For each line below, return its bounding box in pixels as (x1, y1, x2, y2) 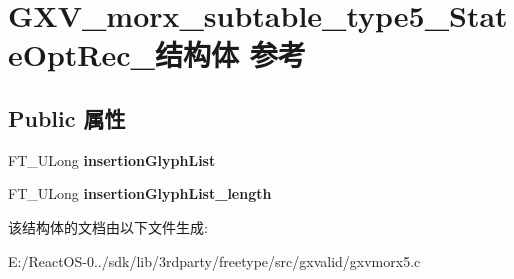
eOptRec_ (8, 34, 155, 75)
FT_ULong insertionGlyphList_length (8, 183, 272, 204)
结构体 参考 (154, 34, 306, 75)
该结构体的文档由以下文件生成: (8, 216, 208, 237)
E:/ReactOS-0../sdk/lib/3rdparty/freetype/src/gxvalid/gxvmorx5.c (8, 250, 421, 271)
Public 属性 (8, 102, 126, 133)
